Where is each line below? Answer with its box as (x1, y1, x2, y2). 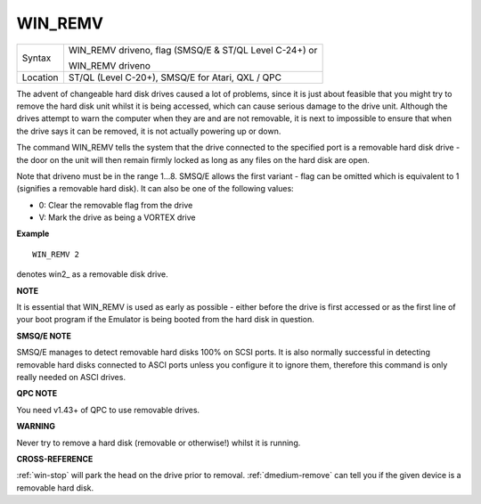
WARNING (16, 421, 55, 432)
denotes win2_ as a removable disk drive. (16, 269, 168, 280)
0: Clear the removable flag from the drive (38, 199, 193, 210)
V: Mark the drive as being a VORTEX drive (38, 212, 196, 223)
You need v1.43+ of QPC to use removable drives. (16, 404, 200, 415)
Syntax (21, 52, 52, 64)
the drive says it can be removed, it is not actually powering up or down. (16, 126, 281, 136)
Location (21, 71, 59, 84)
